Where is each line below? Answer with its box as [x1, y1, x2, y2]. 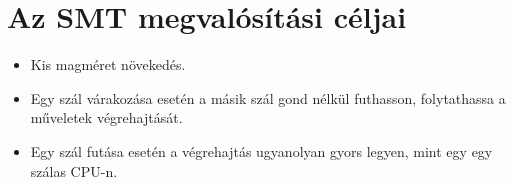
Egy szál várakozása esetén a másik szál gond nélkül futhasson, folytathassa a [30, 87, 506, 108]
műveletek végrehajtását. [30, 107, 183, 128]
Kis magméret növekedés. [30, 54, 186, 75]
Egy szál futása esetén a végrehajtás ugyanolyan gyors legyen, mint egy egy [30, 140, 493, 161]
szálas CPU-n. [30, 160, 118, 181]
